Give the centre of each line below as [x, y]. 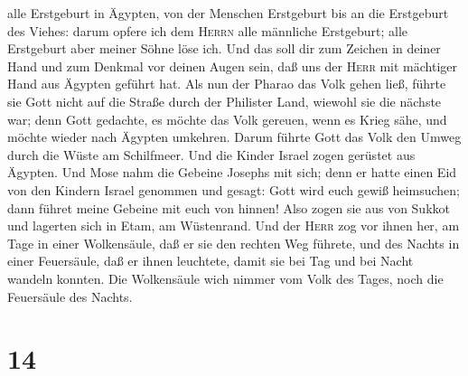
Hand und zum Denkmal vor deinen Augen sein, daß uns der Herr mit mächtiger [232, 66]
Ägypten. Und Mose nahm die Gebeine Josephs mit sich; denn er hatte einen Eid [232, 172]
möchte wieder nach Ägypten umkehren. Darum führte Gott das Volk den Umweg [234, 137]
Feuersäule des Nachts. [70, 296]
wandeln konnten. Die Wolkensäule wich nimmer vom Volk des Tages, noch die [225, 278]
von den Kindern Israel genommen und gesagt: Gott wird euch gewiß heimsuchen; [234, 189]
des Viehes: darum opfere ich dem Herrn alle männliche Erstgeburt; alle [207, 30]
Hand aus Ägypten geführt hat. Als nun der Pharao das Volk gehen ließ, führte [227, 84]
